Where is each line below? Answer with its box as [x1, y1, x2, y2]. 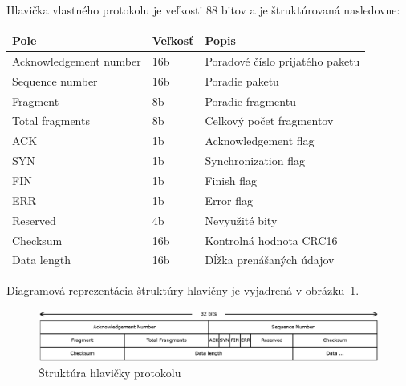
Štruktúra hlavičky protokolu [39, 364, 181, 381]
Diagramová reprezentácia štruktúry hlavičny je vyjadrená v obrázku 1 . [6, 282, 359, 299]
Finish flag [205, 172, 257, 188]
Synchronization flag [205, 152, 305, 169]
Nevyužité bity [205, 211, 278, 228]
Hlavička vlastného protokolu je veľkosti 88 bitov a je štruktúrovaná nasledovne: [6, 2, 400, 18]
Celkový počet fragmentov [205, 112, 334, 129]
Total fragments [12, 112, 90, 129]
